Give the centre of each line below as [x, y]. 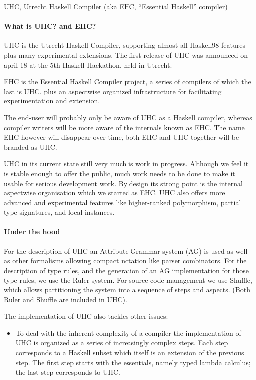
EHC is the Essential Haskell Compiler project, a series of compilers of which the [128, 81]
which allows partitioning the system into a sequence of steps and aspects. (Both [127, 290]
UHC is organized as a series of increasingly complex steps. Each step [122, 342]
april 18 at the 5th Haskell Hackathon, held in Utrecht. [88, 64]
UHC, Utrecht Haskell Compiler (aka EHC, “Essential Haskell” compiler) [116, 6]
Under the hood [32, 232]
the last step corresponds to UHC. [68, 372]
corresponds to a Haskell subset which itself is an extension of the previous [130, 352]
